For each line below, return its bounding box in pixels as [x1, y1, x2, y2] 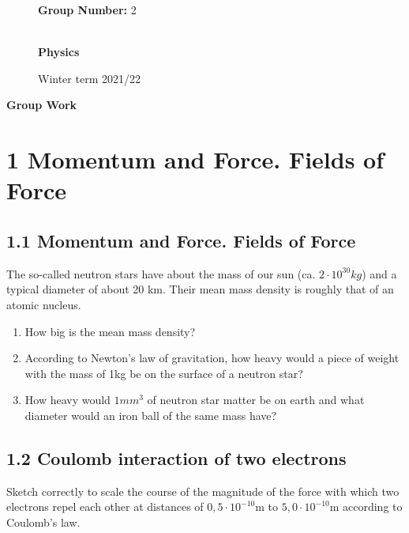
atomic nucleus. [6, 296, 81, 312]
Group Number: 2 [38, 2, 137, 17]
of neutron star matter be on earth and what [147, 391, 365, 408]
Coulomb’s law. [6, 513, 81, 530]
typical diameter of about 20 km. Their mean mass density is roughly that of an [6, 281, 394, 297]
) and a [362, 265, 397, 282]
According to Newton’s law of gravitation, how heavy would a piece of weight [24, 350, 400, 366]
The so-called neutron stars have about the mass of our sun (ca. [6, 265, 316, 282]
